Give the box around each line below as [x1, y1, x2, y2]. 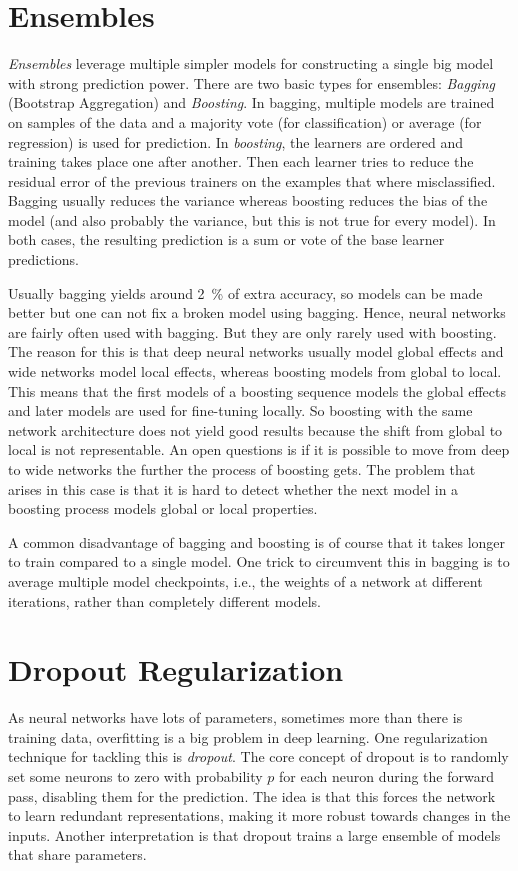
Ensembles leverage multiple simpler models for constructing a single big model [8, 53, 494, 74]
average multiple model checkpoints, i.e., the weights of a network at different [8, 570, 483, 591]
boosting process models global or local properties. [8, 498, 318, 519]
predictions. [8, 249, 79, 270]
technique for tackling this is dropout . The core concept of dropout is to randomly [8, 746, 509, 767]
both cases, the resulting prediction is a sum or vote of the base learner [8, 229, 445, 250]
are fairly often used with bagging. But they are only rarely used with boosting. [8, 321, 497, 342]
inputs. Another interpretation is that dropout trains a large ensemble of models [8, 824, 501, 845]
